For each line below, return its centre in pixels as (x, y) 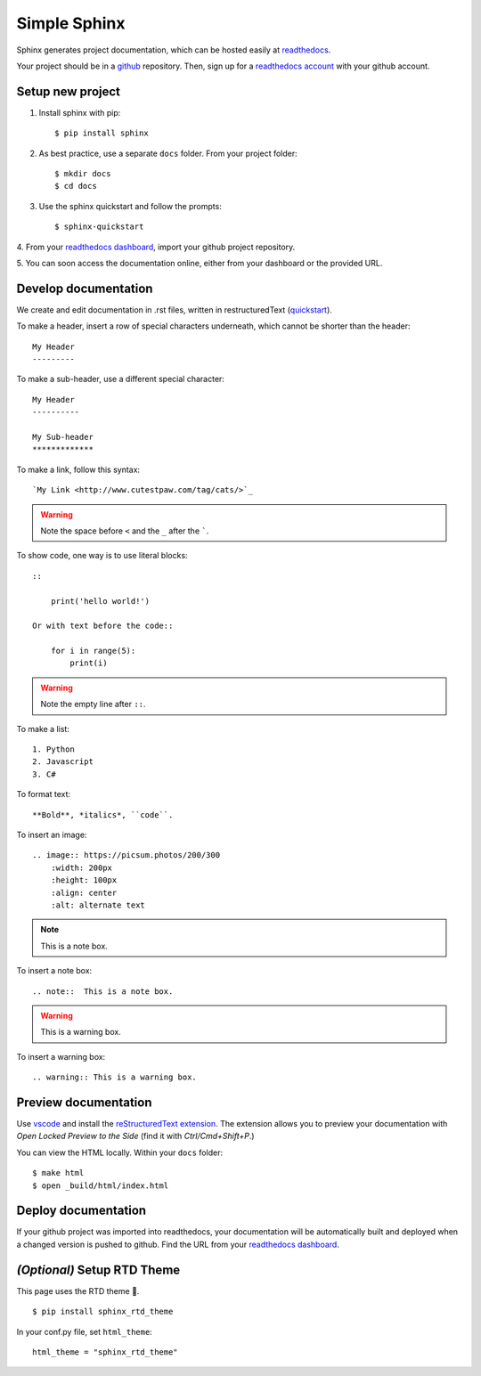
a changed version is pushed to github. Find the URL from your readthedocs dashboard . (178, 1244)
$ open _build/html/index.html (101, 1185)
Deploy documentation (82, 1211)
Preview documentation (84, 1102)
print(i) (89, 663)
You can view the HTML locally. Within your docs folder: (119, 1152)
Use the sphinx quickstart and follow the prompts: (130, 206)
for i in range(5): (93, 651)
